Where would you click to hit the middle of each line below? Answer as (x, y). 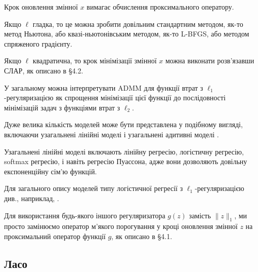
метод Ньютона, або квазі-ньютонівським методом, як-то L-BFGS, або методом (127, 34)
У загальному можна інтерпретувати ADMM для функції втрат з (104, 87)
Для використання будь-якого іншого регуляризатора (85, 215)
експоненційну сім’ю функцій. (51, 171)
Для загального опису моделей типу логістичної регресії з (94, 188)
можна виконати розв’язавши (210, 61)
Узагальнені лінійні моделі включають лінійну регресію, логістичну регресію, (124, 151)
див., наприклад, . (32, 198)
